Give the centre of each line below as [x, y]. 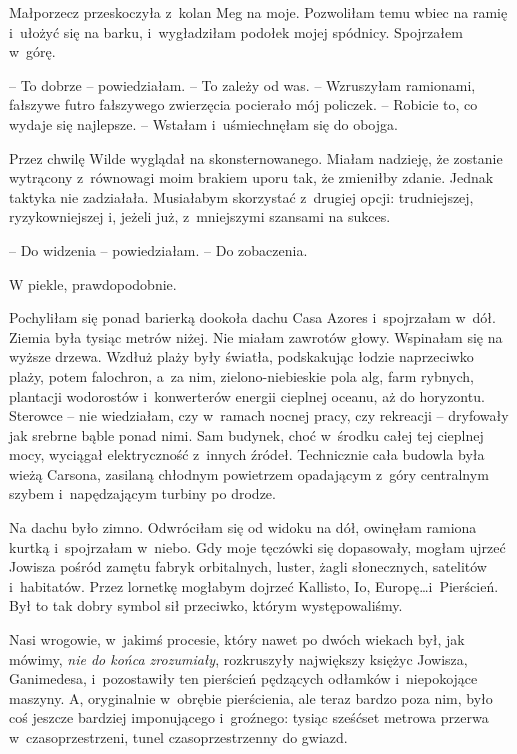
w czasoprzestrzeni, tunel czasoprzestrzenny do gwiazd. [178, 737]
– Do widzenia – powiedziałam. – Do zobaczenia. [158, 249]
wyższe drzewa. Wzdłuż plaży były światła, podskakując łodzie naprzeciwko [241, 356]
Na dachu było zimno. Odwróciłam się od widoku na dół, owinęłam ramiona [243, 527]
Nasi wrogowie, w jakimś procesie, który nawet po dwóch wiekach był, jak [237, 639]
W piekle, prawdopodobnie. [93, 283]
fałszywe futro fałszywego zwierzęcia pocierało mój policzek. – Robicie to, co [243, 104]
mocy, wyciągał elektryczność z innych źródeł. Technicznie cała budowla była [247, 454]
